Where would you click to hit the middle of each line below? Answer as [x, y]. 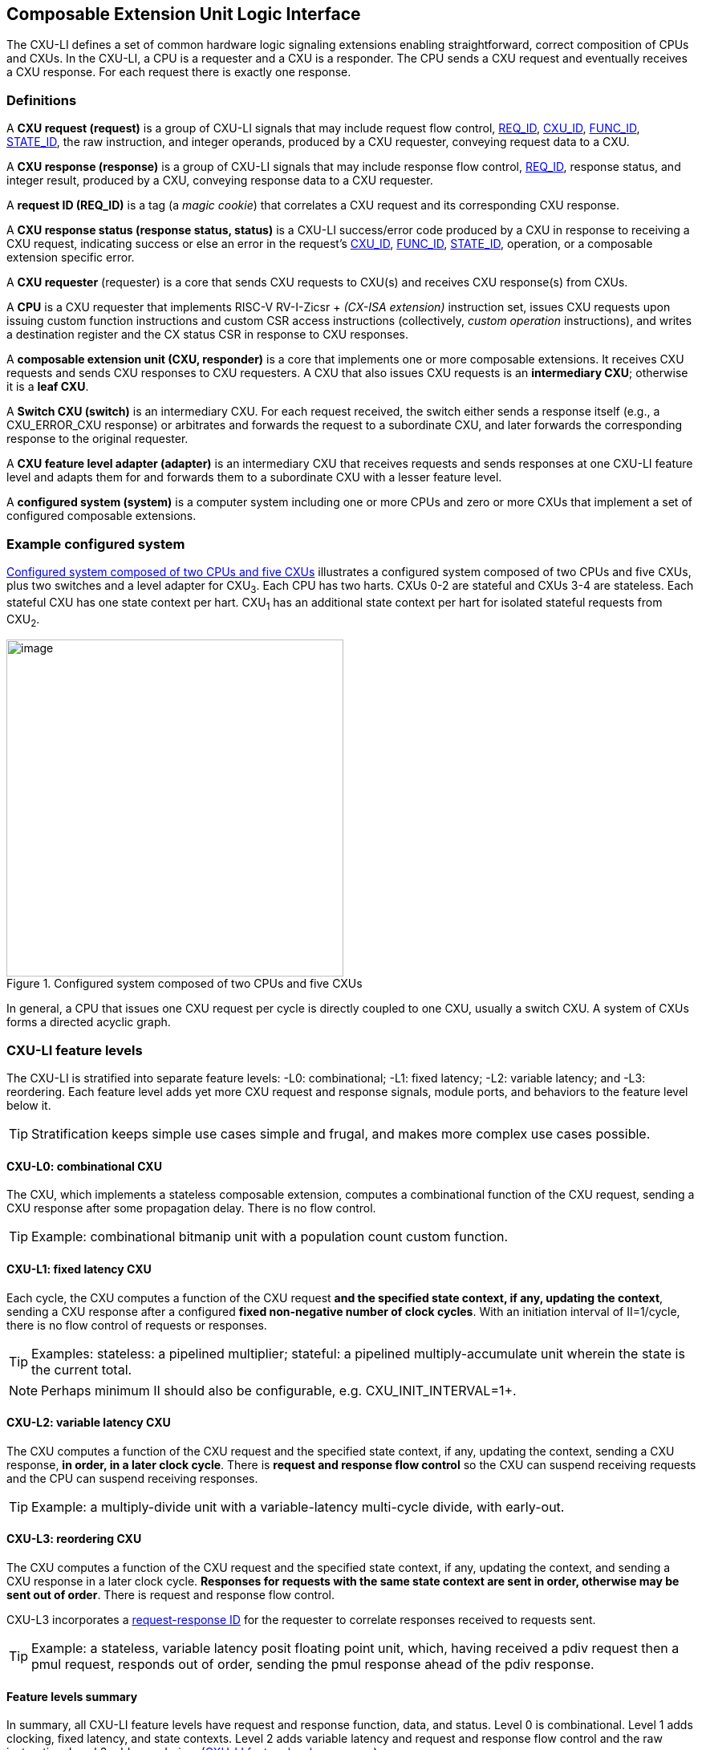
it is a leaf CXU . [48, 387]
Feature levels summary [72, 1696]
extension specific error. [71, 258]
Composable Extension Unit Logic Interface [184, 14]
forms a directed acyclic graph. [89, 1022]
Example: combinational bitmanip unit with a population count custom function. [270, 1237]
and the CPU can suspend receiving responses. [132, 1478]
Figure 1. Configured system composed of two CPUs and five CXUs [185, 984]
